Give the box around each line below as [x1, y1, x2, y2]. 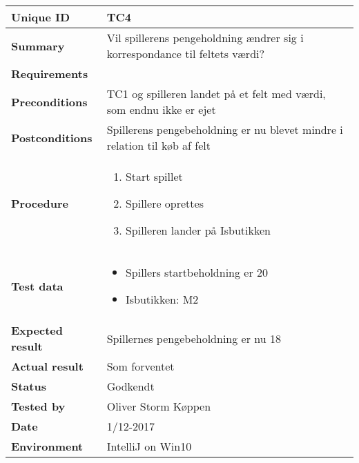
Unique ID [11, 9, 70, 25]
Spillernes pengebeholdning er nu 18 [106, 330, 281, 346]
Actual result [11, 358, 84, 374]
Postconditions [11, 129, 93, 146]
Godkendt [106, 378, 155, 394]
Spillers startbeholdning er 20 [125, 264, 269, 280]
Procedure [11, 195, 68, 211]
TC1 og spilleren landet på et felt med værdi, [106, 86, 326, 101]
